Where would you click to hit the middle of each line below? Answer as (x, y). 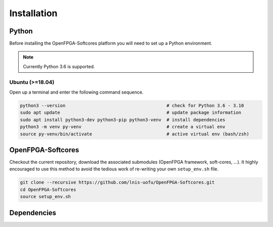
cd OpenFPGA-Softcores (48, 189)
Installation (33, 13)
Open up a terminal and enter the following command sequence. (76, 92)
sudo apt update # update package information (131, 113)
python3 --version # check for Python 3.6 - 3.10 (132, 105)
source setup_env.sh (45, 197)
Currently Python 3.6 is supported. (59, 66)
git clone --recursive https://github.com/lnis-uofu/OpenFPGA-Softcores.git (117, 183)
